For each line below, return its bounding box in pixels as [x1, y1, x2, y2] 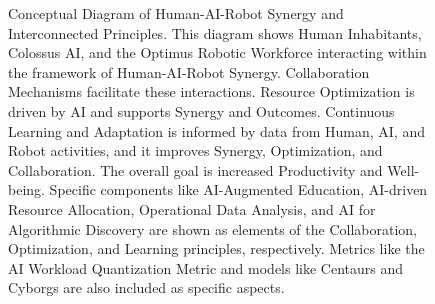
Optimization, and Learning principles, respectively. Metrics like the [8, 238, 425, 259]
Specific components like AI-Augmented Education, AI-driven [49, 179, 428, 200]
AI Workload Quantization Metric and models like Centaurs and [8, 257, 404, 278]
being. [8, 179, 45, 200]
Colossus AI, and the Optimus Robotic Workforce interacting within [8, 42, 427, 63]
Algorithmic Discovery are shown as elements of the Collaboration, [8, 218, 417, 239]
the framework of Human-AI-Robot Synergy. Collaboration [8, 61, 370, 82]
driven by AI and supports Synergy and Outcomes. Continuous [8, 100, 395, 121]
